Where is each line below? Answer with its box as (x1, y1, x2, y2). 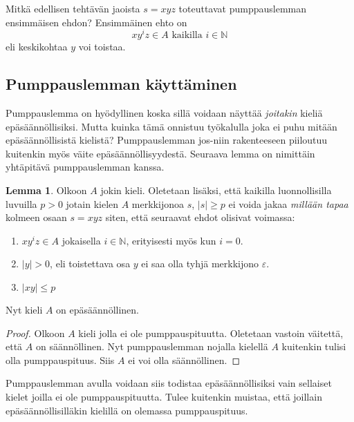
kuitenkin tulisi (281, 339, 346, 354)
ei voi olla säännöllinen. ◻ (128, 352, 241, 367)
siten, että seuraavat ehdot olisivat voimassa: (105, 210, 295, 224)
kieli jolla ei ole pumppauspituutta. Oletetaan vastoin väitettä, (78, 325, 344, 340)
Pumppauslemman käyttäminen (6, 73, 237, 95)
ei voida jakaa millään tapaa (228, 196, 348, 211)
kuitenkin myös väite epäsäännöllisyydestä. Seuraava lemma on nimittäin (6, 146, 315, 160)
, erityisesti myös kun (126, 233, 216, 247)
